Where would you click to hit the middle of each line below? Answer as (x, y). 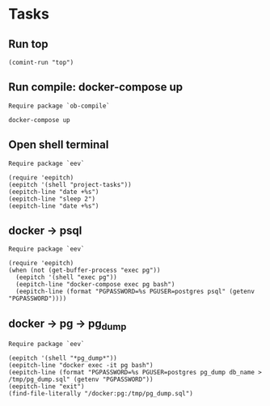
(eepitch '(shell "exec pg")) (66, 277)
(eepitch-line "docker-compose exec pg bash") (95, 285)
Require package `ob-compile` (59, 106)
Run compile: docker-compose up (96, 87)
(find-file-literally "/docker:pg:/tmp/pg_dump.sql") (101, 394)
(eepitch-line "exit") (46, 387)
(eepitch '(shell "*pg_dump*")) (63, 358)
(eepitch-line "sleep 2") (52, 199)
